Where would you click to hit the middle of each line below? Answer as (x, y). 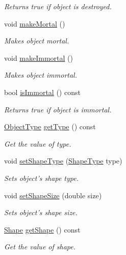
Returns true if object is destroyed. (58, 6)
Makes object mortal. (37, 41)
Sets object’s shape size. (41, 212)
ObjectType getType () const (50, 126)
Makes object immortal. (41, 75)
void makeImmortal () (39, 57)
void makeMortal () (35, 23)
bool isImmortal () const (42, 92)
